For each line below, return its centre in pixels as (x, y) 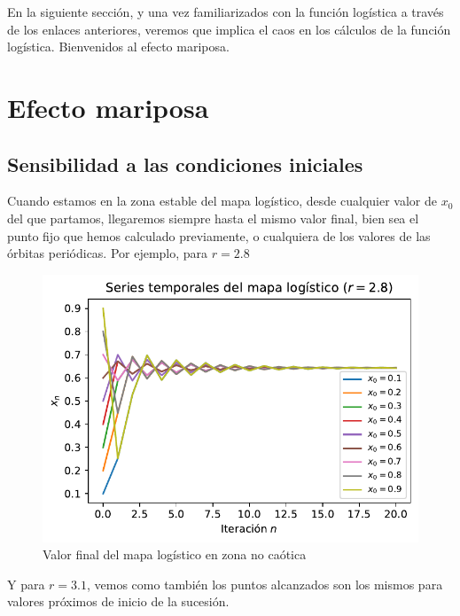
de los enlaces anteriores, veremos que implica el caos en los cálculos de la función (229, 29)
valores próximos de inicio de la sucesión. (118, 601)
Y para (26, 584)
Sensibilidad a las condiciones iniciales (185, 164)
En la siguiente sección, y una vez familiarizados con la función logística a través (226, 12)
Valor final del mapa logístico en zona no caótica (175, 554)
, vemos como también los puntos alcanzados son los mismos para (265, 584)
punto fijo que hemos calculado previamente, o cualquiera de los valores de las (219, 235)
